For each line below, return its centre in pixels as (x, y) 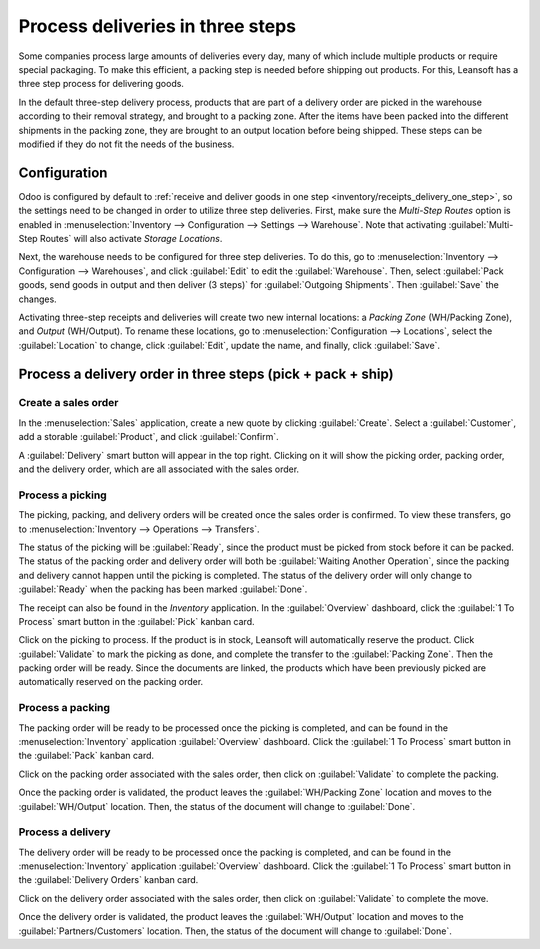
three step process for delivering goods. (101, 84)
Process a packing (64, 708)
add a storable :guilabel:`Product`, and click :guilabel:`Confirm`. (148, 437)
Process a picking (62, 495)
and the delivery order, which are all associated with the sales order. (159, 469)
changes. (37, 299)
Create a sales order (68, 403)
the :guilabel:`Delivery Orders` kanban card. (108, 880)
